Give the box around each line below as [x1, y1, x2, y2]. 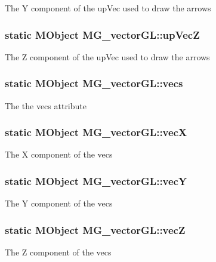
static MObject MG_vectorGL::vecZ [5, 222, 186, 237]
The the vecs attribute [5, 99, 87, 112]
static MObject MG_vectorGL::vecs [5, 76, 183, 91]
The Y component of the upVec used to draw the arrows [5, 2, 211, 14]
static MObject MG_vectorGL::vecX [5, 125, 187, 140]
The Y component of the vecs [5, 197, 113, 209]
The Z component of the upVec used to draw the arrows [5, 50, 210, 63]
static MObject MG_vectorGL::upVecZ [5, 27, 200, 42]
